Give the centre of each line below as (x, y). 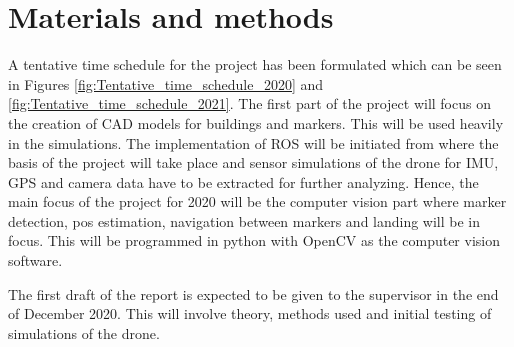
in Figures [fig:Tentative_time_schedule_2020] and (166, 83)
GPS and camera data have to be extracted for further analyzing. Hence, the (243, 181)
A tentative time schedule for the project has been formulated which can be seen (255, 64)
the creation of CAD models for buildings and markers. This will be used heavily (256, 122)
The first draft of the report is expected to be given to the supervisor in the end (253, 293)
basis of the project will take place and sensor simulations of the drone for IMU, (253, 162)
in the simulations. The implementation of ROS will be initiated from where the (253, 142)
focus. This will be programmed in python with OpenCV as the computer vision (254, 240)
